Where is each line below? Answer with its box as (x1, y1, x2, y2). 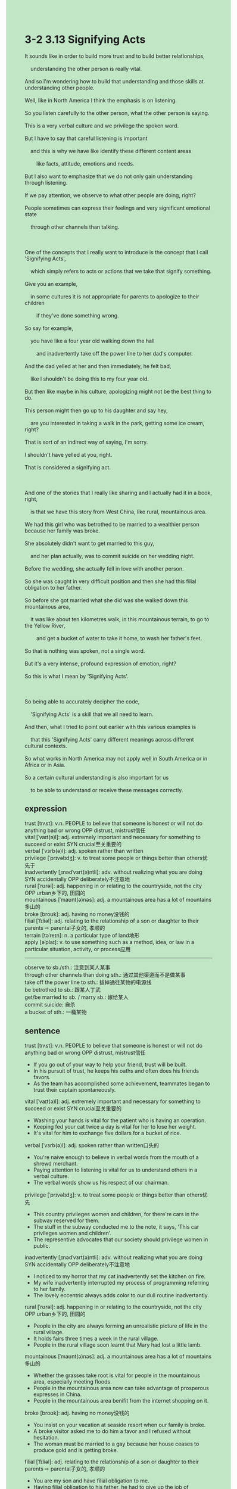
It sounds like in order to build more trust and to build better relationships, (24, 52, 205, 60)
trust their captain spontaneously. (33, 1086, 116, 1093)
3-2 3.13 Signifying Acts (24, 33, 146, 46)
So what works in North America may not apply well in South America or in (24, 755, 208, 762)
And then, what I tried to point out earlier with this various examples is (24, 723, 197, 730)
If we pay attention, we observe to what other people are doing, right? (24, 191, 196, 199)
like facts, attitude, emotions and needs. (36, 160, 135, 167)
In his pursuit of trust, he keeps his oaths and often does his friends (33, 1067, 199, 1074)
